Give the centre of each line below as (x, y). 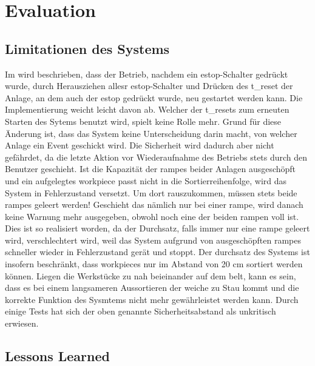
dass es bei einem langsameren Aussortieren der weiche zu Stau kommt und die (152, 288)
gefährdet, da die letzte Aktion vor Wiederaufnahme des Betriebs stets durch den (156, 157)
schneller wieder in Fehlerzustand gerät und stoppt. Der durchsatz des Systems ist (157, 252)
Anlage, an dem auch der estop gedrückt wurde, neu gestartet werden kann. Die (154, 97)
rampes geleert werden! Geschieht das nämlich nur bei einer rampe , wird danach (154, 205)
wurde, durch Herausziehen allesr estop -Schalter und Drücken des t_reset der (149, 86)
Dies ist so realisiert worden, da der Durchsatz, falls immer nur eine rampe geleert (157, 228)
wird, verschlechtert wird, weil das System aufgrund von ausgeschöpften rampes (153, 240)
